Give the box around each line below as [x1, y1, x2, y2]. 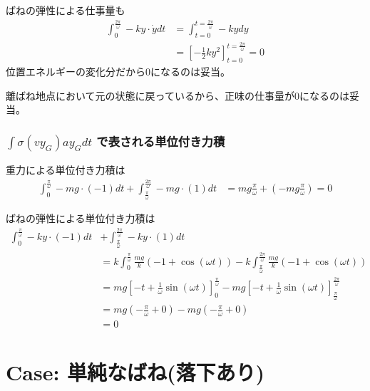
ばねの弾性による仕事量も [6, 3, 125, 17]
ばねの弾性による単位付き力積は [6, 211, 155, 226]
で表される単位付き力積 [96, 132, 225, 150]
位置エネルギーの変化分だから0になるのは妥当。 [6, 63, 230, 78]
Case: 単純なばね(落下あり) [6, 357, 265, 386]
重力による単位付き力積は [6, 162, 125, 177]
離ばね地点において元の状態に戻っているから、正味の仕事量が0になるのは [6, 88, 349, 103]
